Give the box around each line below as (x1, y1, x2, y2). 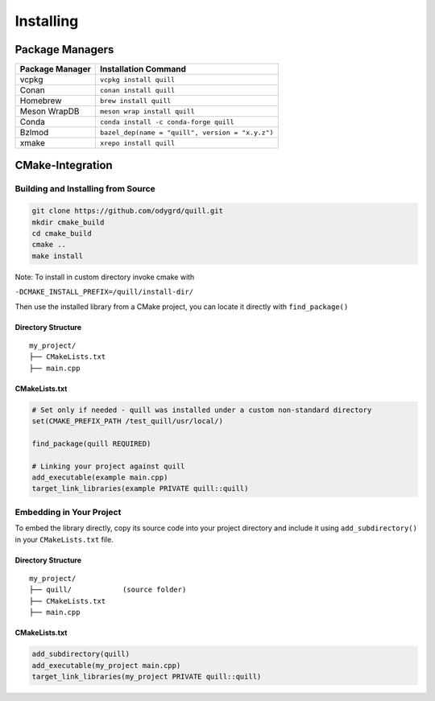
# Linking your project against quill (31, 461, 185, 471)
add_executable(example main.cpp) (31, 473, 168, 482)
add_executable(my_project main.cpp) (31, 661, 181, 670)
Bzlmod (19, 127, 49, 138)
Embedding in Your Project (14, 506, 122, 518)
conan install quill (99, 85, 176, 94)
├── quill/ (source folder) (29, 585, 187, 595)
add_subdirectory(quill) (31, 649, 130, 659)
